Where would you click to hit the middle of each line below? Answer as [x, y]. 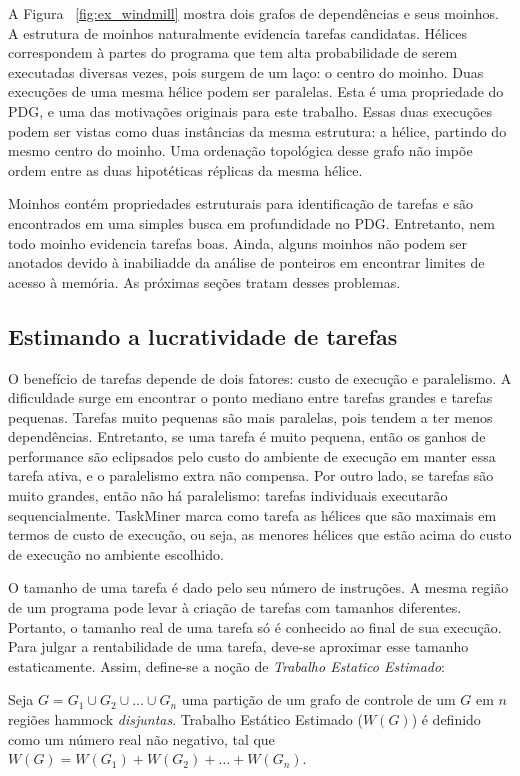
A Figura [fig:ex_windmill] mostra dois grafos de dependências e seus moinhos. [253, 13]
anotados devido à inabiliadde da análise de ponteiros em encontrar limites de [246, 262]
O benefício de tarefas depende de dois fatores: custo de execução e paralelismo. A [260, 377]
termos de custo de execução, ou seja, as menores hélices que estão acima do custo [260, 534]
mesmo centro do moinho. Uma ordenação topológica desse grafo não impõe [240, 150]
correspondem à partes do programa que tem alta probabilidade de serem [233, 52]
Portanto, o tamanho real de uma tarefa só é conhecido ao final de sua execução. [255, 626]
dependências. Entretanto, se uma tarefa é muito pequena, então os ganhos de [247, 436]
